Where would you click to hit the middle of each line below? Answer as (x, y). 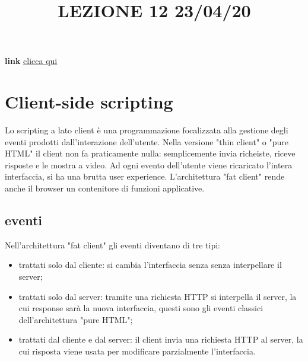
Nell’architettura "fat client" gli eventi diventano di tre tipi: (112, 245)
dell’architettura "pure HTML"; (76, 319)
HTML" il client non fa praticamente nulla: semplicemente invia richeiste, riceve (150, 153)
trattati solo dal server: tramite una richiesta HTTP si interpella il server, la (158, 296)
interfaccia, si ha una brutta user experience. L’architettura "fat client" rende (145, 176)
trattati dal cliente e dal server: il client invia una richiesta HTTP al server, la (161, 339)
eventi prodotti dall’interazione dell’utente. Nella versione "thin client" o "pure (147, 141)
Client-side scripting (89, 102)
